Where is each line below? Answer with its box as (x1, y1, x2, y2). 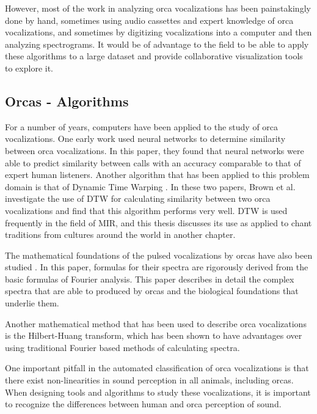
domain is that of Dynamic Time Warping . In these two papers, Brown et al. (5, 180, 296, 193)
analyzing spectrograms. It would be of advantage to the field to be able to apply (5, 37, 309, 50)
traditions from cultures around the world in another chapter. (5, 228, 236, 241)
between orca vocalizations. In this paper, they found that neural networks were (5, 144, 304, 157)
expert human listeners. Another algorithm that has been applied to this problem (5, 168, 310, 181)
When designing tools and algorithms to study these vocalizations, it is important (5, 385, 311, 398)
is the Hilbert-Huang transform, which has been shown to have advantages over (5, 329, 302, 342)
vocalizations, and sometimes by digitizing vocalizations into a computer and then (5, 26, 312, 39)
